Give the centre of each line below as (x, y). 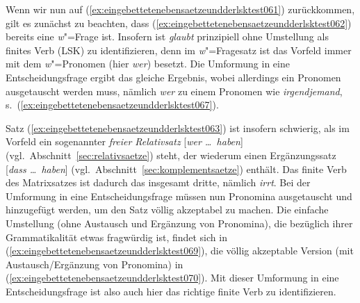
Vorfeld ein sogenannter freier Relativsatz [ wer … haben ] (124, 141)
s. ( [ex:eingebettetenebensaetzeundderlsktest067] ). (112, 105)
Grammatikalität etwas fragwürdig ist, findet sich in (116, 237)
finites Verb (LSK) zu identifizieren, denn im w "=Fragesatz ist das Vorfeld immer (179, 50)
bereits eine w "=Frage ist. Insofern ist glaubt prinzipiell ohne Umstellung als (167, 36)
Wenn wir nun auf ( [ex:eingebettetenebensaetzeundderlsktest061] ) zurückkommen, (180, 9)
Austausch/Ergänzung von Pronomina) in (95, 264)
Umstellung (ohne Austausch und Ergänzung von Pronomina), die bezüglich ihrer (179, 223)
